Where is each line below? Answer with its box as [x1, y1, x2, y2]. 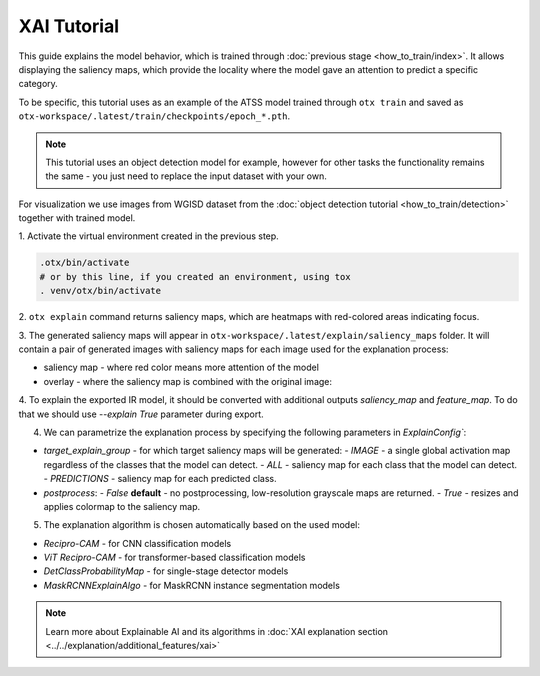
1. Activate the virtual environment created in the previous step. [18, 230, 279, 242]
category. [18, 78, 59, 90]
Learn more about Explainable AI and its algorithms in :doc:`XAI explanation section [45, 625, 389, 637]
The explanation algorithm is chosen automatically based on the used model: [43, 519, 360, 531]
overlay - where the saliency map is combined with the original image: [43, 375, 333, 387]
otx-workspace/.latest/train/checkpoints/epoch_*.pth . [18, 110, 290, 122]
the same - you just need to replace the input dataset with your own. [45, 170, 327, 182]
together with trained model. [18, 212, 136, 224]
